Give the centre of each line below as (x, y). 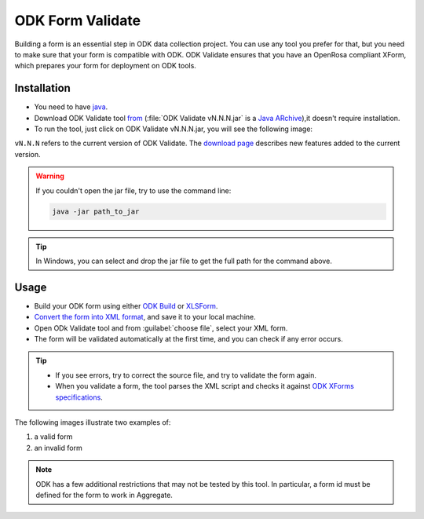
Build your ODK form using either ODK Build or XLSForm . (126, 305)
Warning (50, 176)
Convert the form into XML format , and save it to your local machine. (145, 317)
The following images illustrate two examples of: (93, 422)
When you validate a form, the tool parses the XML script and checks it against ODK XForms (205, 386)
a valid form (53, 437)
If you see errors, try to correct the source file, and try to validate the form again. (186, 375)
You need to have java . (71, 107)
